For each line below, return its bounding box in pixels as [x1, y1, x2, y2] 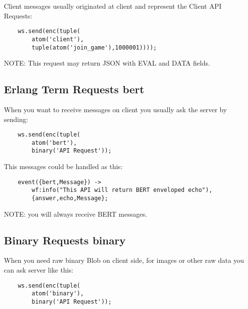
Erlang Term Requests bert [4, 82, 145, 97]
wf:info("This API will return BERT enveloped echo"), [32, 187, 213, 194]
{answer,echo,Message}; [32, 195, 108, 202]
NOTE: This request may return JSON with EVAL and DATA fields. [4, 58, 210, 68]
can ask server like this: [4, 265, 74, 275]
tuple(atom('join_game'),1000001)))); [32, 44, 157, 51]
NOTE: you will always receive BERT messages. [4, 208, 148, 219]
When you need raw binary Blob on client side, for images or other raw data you [4, 255, 244, 265]
